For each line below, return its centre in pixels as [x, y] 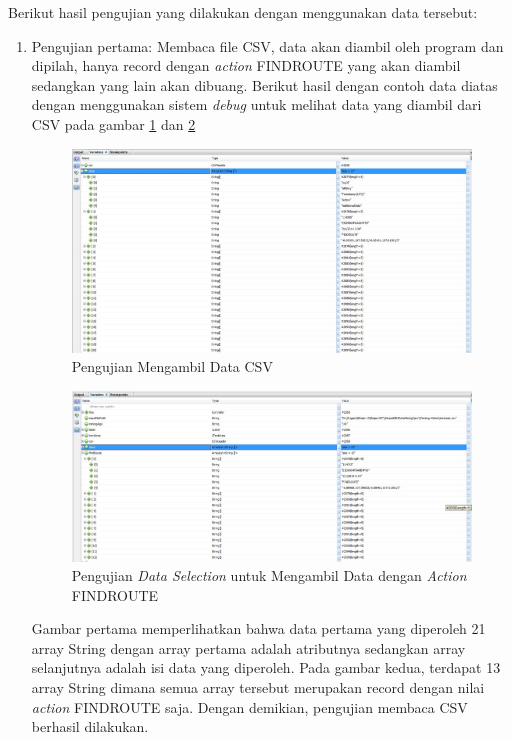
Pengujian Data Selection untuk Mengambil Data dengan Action [269, 575]
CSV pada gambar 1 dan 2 [113, 123]
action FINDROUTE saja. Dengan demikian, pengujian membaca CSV [249, 706]
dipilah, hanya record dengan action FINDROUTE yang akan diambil [246, 65]
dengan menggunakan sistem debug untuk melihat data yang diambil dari [256, 104]
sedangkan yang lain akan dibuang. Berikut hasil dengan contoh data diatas [264, 84]
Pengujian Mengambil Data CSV [172, 366]
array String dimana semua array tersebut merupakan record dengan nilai [258, 687]
